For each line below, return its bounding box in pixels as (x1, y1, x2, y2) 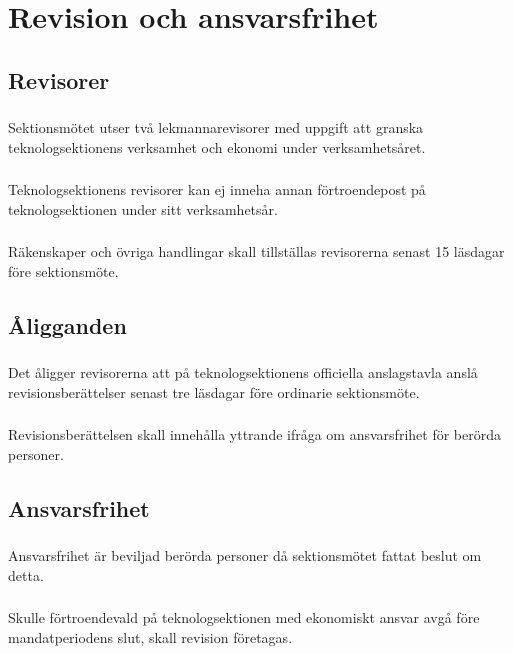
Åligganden (8, 309, 127, 340)
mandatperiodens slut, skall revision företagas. (8, 626, 293, 647)
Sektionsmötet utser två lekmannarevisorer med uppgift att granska (8, 117, 424, 138)
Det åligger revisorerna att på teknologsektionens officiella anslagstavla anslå (8, 362, 478, 383)
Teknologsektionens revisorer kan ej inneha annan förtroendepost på (8, 179, 426, 200)
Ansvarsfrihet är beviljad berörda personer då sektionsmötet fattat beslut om (8, 545, 482, 566)
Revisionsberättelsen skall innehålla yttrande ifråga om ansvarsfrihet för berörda (8, 424, 501, 445)
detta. (8, 564, 44, 585)
